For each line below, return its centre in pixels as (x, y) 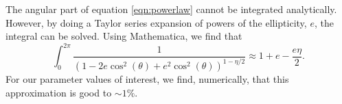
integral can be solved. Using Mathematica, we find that (124, 36)
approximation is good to (59, 92)
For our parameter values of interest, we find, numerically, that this (147, 79)
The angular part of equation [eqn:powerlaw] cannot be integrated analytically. (171, 9)
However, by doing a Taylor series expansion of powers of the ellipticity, (156, 22)
